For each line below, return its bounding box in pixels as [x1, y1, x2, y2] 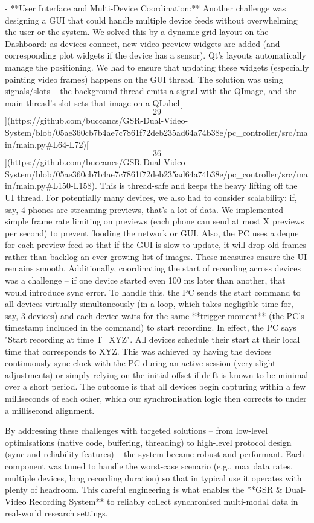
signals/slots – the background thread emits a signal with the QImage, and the [5, 84, 297, 97]
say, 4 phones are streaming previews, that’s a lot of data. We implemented [5, 203, 283, 215]
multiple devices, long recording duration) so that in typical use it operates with [5, 471, 302, 484]
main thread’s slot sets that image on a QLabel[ [5, 96, 182, 109]
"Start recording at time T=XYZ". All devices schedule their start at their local [5, 333, 300, 346]
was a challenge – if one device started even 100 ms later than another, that [5, 274, 286, 287]
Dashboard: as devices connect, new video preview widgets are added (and [5, 37, 280, 49]
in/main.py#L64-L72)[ [5, 138, 89, 150]
